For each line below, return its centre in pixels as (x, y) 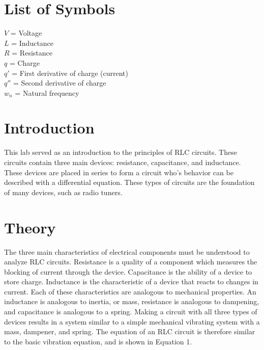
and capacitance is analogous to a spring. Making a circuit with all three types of (131, 312)
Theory (30, 227)
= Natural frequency (47, 92)
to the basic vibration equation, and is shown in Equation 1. (98, 341)
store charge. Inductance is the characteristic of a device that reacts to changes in (131, 281)
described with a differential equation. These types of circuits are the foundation (129, 182)
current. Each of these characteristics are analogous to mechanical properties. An (130, 291)
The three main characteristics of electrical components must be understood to (127, 251)
